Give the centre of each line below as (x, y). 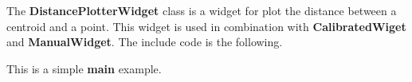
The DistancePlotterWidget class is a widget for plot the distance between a (202, 10)
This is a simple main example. (84, 68)
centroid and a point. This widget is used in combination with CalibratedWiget (206, 26)
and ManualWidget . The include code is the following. (145, 42)
